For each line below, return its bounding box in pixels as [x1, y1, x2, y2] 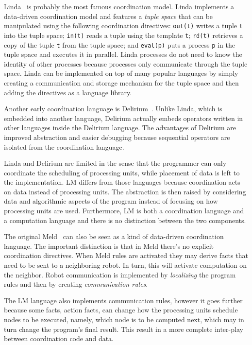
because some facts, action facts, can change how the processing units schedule [4, 305, 238, 315]
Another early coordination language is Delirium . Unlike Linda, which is [4, 103, 222, 114]
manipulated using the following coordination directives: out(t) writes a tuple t [4, 20, 243, 31]
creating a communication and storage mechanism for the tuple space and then [4, 77, 239, 87]
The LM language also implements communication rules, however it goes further [4, 295, 243, 305]
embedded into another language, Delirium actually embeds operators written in [4, 113, 243, 123]
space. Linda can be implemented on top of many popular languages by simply [4, 68, 238, 78]
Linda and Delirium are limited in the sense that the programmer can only [4, 158, 227, 168]
